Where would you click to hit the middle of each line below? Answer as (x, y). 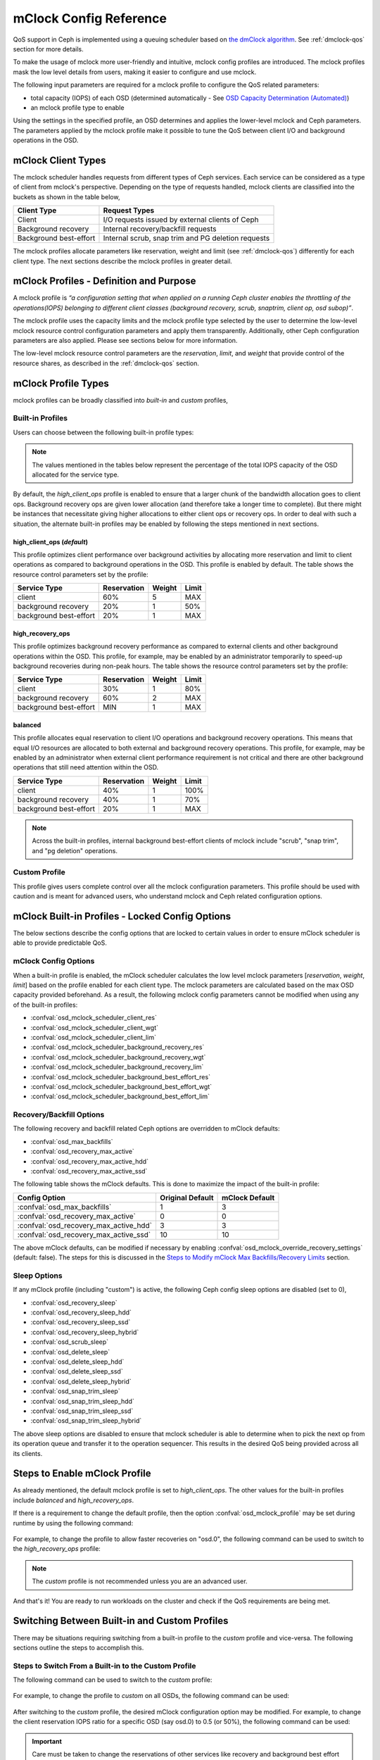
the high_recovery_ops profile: (57, 1549)
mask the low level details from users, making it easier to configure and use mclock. (135, 72)
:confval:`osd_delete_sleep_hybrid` (81, 1381)
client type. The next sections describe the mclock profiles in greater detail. (122, 261)
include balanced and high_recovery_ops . (74, 1500)
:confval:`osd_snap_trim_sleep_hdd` (83, 1401)
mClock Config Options (54, 961)
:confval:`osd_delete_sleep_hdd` (77, 1362)
